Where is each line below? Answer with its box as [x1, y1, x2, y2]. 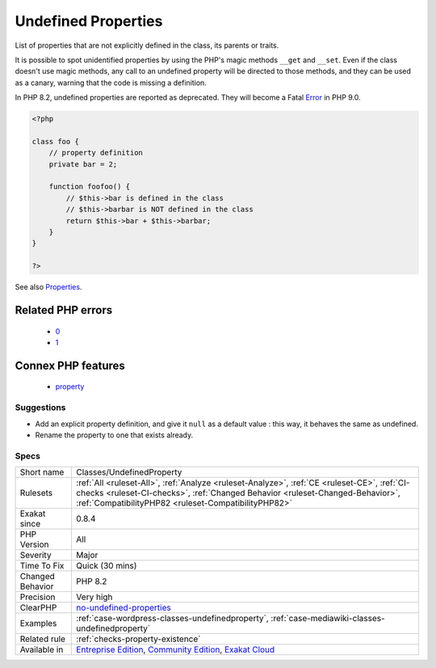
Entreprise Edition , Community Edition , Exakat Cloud [76, 644, 275, 655]
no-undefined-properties [76, 602, 171, 614]
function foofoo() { [48, 182, 131, 192]
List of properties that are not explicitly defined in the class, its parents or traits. [15, 40, 279, 50]
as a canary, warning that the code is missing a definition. [15, 78, 208, 87]
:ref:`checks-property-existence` [76, 633, 201, 645]
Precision [19, 591, 56, 602]
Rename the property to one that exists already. [35, 429, 194, 440]
